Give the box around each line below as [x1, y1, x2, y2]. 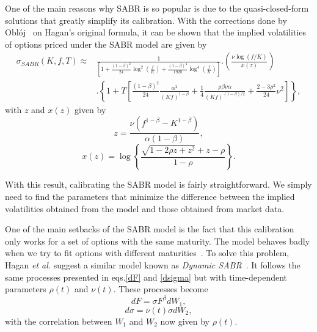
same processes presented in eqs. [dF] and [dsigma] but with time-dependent [5, 270, 288, 283]
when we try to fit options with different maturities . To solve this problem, [5, 246, 290, 259]
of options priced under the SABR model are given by [5, 37, 207, 50]
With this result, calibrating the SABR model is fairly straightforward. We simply [5, 178, 312, 191]
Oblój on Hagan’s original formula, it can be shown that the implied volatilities [5, 26, 307, 39]
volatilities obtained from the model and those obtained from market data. [5, 202, 285, 215]
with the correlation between [5, 314, 112, 327]
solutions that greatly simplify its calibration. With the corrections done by [5, 13, 287, 26]
